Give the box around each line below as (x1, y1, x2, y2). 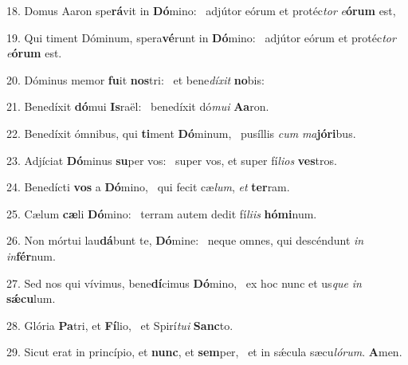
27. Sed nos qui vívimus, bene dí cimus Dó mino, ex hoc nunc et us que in (6, 274, 362, 291)
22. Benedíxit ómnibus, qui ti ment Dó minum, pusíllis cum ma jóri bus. (6, 124, 356, 141)
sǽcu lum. (6, 290, 56, 307)
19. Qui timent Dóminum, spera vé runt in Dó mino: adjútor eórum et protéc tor (6, 29, 396, 45)
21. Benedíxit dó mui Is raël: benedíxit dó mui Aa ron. (6, 98, 269, 115)
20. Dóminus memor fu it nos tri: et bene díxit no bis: (6, 71, 265, 88)
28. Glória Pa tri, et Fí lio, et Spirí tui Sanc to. (6, 316, 233, 333)
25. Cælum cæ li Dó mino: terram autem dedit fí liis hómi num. (6, 205, 317, 222)
